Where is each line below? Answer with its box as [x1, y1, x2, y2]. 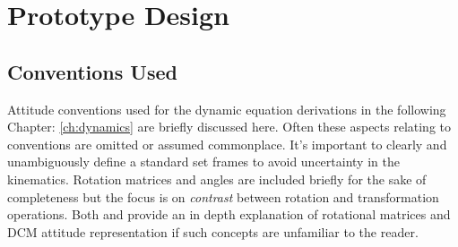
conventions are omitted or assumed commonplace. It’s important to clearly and [7, 134, 447, 153]
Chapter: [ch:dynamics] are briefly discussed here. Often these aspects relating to [7, 117, 452, 136]
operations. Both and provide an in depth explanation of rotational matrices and [7, 205, 451, 224]
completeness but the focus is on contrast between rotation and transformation [7, 187, 439, 206]
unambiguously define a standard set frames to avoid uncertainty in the [7, 152, 400, 171]
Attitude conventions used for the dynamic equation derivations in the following [7, 99, 446, 118]
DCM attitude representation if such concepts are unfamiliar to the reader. [7, 222, 419, 241]
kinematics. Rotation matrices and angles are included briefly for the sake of [7, 169, 427, 188]
